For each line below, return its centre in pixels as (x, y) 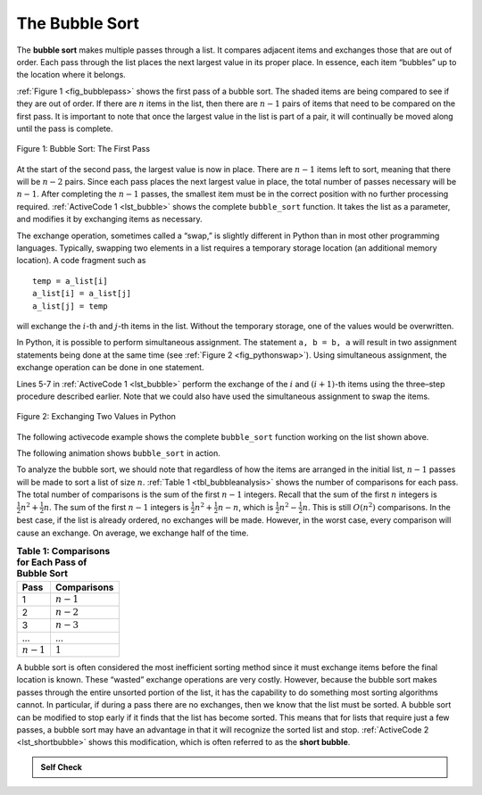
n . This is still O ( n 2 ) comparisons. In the (376, 506)
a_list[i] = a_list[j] (82, 294)
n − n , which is (245, 507)
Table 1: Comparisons (63, 551)
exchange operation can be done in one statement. (110, 368)
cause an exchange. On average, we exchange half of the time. (133, 533)
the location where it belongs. (71, 75)
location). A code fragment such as (81, 261)
